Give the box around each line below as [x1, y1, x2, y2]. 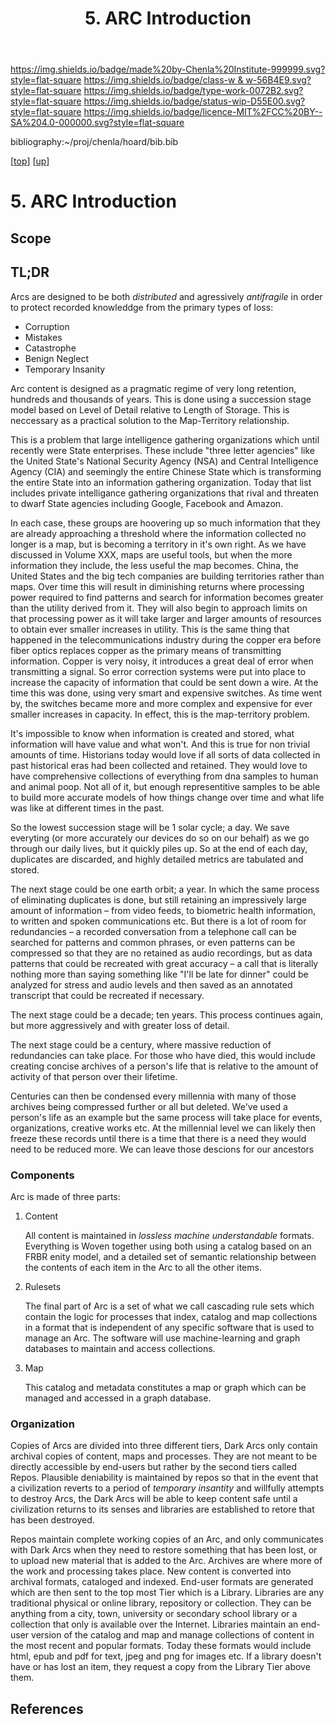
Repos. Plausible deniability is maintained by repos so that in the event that [10, 1472, 319, 1484]
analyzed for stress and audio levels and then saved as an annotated [10, 978, 293, 991]
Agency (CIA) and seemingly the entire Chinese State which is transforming [10, 465, 322, 477]
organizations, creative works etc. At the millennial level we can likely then [10, 1122, 316, 1134]
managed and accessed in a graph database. [24, 1392, 212, 1404]
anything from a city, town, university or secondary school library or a [10, 1608, 298, 1620]
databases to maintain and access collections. [24, 1342, 216, 1354]
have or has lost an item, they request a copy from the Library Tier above [10, 1661, 311, 1673]
